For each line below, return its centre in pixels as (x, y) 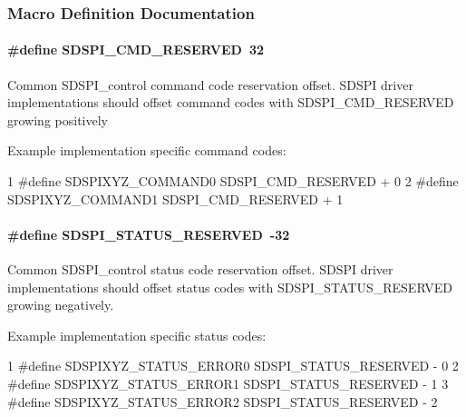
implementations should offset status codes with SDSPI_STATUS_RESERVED (230, 287)
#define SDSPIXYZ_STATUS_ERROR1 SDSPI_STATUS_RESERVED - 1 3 (228, 383)
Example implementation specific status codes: (137, 335)
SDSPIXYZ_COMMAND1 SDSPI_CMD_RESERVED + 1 (175, 199)
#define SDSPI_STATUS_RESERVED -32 (149, 234)
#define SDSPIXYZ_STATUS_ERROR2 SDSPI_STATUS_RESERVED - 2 (223, 401)
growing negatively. (61, 305)
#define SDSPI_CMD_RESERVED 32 (136, 50)
